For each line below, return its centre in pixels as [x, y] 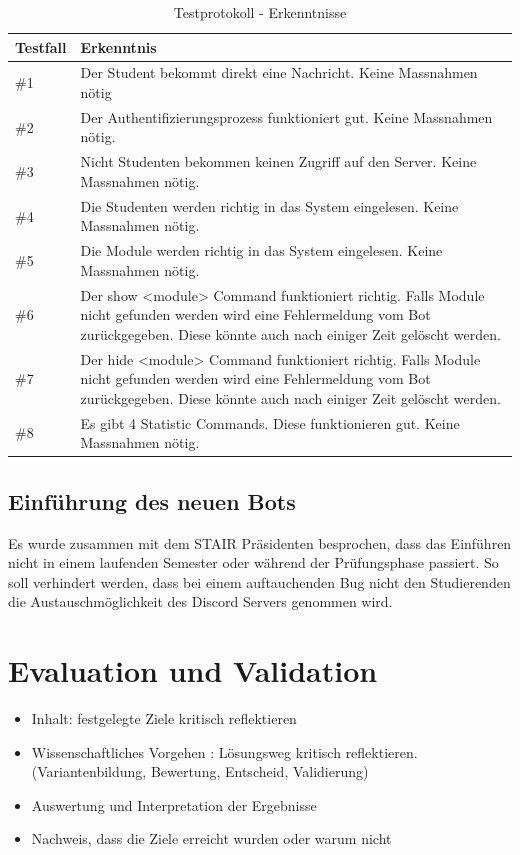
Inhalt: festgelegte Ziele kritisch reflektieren [164, 718]
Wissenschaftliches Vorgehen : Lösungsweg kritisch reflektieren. [224, 751]
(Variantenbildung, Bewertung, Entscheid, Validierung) [200, 771]
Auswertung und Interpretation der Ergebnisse [174, 804]
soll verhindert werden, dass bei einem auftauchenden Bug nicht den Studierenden [259, 581]
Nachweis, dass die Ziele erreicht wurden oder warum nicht [211, 838]
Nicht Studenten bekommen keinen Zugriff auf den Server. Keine [278, 161]
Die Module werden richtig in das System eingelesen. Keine [261, 250]
